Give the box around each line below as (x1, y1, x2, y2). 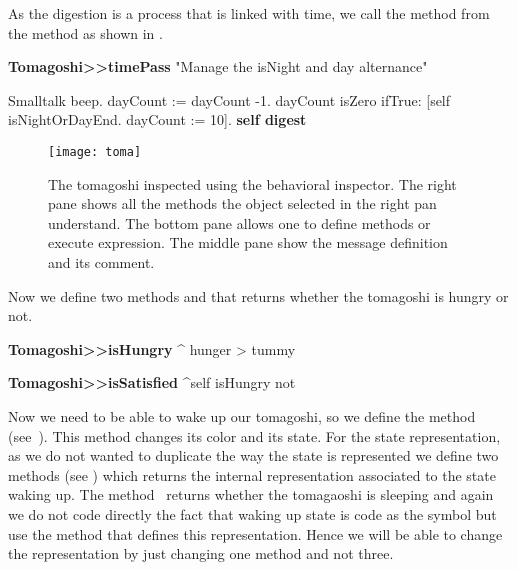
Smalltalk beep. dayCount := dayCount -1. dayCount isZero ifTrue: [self (8, 89, 451, 110)
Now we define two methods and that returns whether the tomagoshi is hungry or (8, 285, 509, 306)
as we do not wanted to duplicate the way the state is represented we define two (8, 445, 499, 466)
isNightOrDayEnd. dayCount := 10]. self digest (8, 109, 307, 130)
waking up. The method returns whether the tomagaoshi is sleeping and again (8, 484, 494, 505)
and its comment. (48, 252, 155, 272)
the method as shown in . (8, 22, 163, 43)
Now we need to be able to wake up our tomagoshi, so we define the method (8, 405, 476, 426)
